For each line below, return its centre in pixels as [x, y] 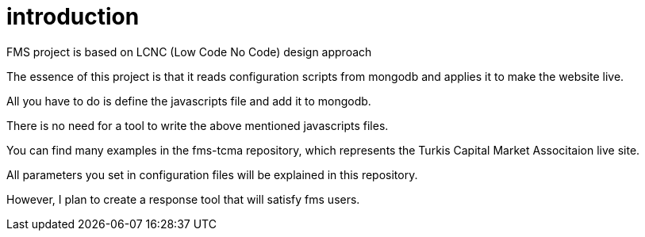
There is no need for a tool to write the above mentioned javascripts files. [198, 125]
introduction [73, 17]
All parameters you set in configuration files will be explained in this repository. [212, 174]
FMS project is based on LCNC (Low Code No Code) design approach [189, 52]
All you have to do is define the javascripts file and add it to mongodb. [189, 101]
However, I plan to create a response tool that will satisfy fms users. [183, 199]
